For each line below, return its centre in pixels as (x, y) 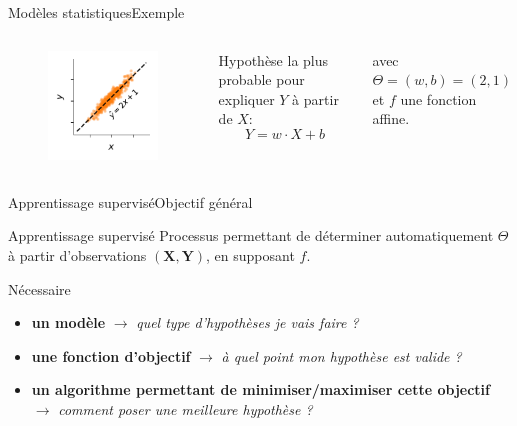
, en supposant (250, 254)
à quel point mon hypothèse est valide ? (341, 355)
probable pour (261, 79)
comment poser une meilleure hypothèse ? (185, 408)
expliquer (246, 98)
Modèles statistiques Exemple (96, 12)
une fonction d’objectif (111, 355)
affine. (391, 118)
